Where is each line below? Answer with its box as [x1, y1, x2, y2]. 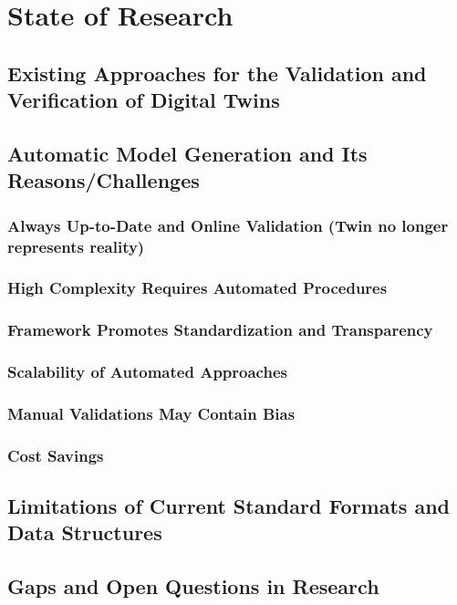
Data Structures [7, 518, 162, 547]
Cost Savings [7, 443, 104, 466]
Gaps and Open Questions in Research [7, 572, 379, 600]
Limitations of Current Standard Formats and [7, 492, 450, 520]
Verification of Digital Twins [7, 86, 280, 114]
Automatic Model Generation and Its [7, 139, 368, 167]
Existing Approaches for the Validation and [7, 58, 427, 87]
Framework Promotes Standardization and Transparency [7, 318, 433, 341]
